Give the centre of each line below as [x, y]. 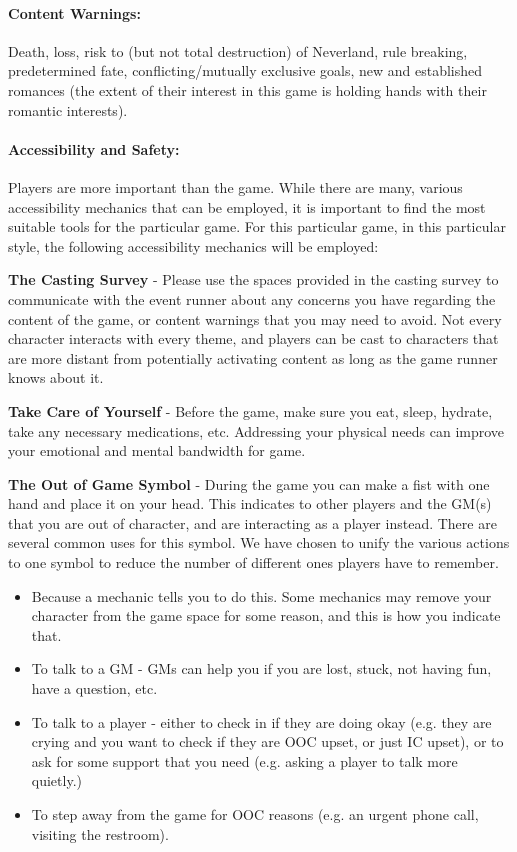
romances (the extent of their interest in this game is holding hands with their [247, 89]
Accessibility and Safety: [94, 148]
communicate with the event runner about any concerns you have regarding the [252, 298]
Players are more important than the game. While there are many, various [235, 186]
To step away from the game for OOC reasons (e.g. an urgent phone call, [255, 814]
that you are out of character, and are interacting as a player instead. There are [252, 522]
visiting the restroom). [100, 833]
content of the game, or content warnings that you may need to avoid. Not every [255, 318]
